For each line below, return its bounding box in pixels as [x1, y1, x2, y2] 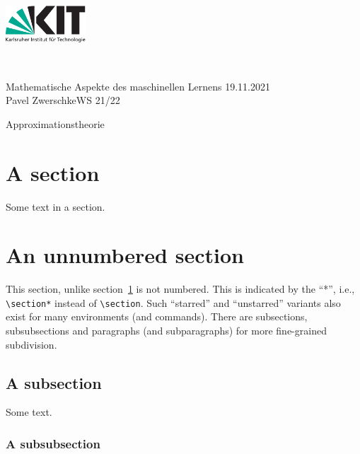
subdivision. [6, 337, 57, 351]
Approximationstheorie [6, 116, 105, 131]
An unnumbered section [6, 240, 244, 269]
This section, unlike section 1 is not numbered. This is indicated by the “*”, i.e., [6, 281, 355, 296]
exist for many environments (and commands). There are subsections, [6, 309, 308, 324]
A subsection [6, 371, 102, 393]
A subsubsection [6, 434, 100, 452]
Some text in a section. [6, 199, 105, 214]
